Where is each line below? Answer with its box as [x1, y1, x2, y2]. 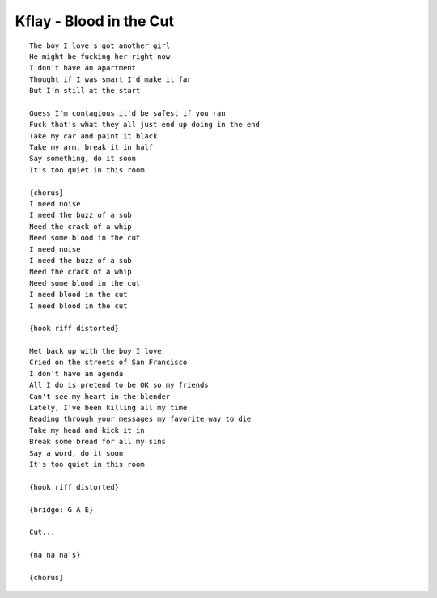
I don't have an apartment [29, 63, 137, 73]
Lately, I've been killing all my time [29, 403, 188, 413]
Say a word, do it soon [29, 448, 124, 457]
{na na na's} [29, 550, 81, 560]
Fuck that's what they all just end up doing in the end [29, 120, 261, 129]
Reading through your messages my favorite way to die [29, 414, 252, 424]
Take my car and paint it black [29, 131, 158, 141]
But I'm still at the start [29, 86, 141, 95]
